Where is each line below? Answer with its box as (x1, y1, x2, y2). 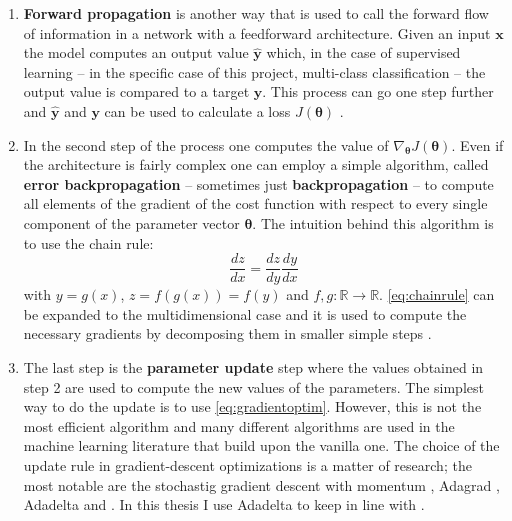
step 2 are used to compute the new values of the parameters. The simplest (23, 376, 484, 397)
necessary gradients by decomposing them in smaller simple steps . (23, 323, 432, 344)
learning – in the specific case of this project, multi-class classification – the (23, 61, 486, 82)
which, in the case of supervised (266, 42, 461, 63)
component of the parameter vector (23, 212, 240, 233)
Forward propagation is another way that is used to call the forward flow (23, 3, 489, 23)
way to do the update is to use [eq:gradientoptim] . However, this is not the (23, 396, 482, 417)
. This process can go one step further (262, 81, 494, 102)
